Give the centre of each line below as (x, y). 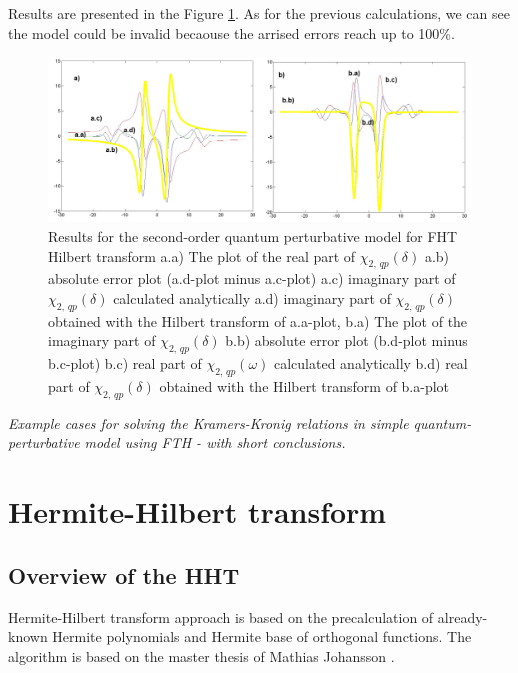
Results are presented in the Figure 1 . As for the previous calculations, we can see (259, 13)
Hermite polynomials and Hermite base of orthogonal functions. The (262, 636)
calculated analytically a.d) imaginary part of (252, 297)
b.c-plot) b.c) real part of (125, 363)
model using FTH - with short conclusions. (215, 442)
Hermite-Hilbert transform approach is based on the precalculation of (221, 616)
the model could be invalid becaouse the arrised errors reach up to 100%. (231, 32)
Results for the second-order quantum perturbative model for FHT (253, 235)
